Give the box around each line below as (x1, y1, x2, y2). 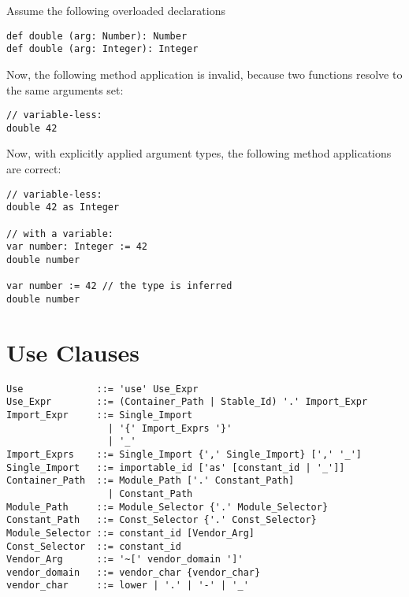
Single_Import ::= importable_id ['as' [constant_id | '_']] (6, 462, 345, 473)
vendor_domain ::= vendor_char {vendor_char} (6, 566, 261, 578)
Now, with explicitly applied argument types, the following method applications (6, 145, 392, 161)
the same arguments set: (6, 81, 124, 98)
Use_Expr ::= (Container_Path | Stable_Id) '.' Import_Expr (6, 396, 368, 408)
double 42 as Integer (6, 202, 120, 213)
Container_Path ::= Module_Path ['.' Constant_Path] (6, 475, 295, 487)
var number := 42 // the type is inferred (6, 280, 232, 292)
